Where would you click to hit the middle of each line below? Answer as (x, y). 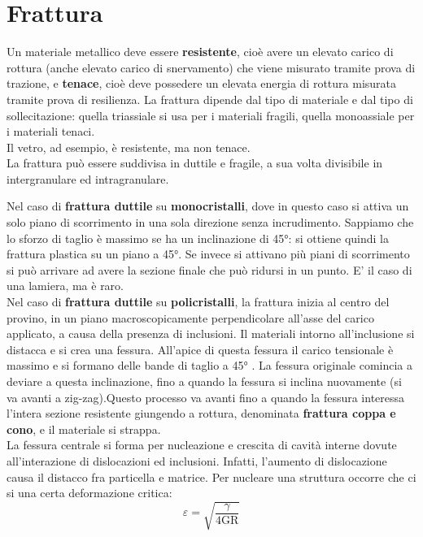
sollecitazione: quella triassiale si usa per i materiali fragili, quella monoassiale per (211, 115)
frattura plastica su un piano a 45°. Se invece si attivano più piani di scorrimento (208, 254)
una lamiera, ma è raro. (65, 286)
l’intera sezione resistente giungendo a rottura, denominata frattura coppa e (201, 413)
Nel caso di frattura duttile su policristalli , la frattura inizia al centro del (198, 302)
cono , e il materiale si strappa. (84, 429)
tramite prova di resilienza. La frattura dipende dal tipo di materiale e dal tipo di (210, 99)
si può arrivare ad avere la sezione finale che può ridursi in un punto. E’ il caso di (209, 269)
